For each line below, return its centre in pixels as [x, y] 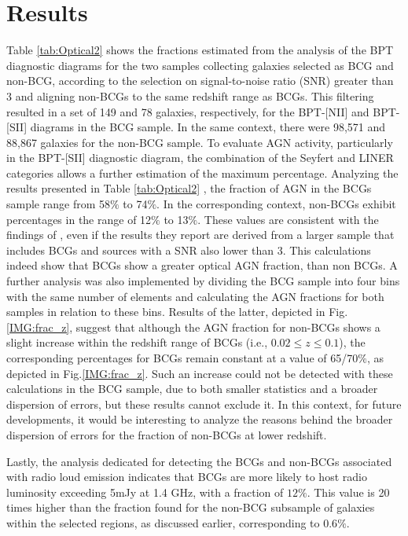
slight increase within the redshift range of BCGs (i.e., [137, 342]
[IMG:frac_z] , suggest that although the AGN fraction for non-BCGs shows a [193, 327]
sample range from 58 [58, 204]
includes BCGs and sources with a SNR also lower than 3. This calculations [189, 250]
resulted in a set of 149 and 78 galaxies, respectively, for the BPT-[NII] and [188, 111]
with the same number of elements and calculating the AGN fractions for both [195, 296]
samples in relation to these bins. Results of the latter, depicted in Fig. [177, 312]
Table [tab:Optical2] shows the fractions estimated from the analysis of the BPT [200, 50]
